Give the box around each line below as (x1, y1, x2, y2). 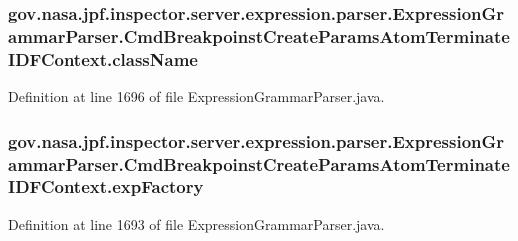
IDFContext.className (8, 46, 198, 71)
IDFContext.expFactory (8, 174, 204, 199)
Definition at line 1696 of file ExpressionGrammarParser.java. (8, 86, 385, 107)
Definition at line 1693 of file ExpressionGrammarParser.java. (8, 213, 385, 234)
